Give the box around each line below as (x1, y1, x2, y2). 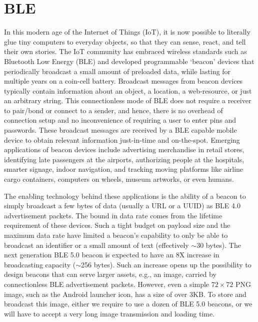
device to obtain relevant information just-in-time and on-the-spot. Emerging (4, 134, 240, 145)
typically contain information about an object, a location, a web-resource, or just (4, 85, 252, 96)
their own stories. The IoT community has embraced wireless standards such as (4, 46, 247, 57)
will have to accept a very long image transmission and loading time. (4, 308, 215, 318)
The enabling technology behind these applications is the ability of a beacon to (4, 190, 246, 201)
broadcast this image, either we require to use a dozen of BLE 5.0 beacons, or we (4, 298, 252, 309)
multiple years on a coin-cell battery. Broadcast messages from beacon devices (4, 76, 243, 86)
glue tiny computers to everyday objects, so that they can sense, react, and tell (4, 36, 246, 47)
